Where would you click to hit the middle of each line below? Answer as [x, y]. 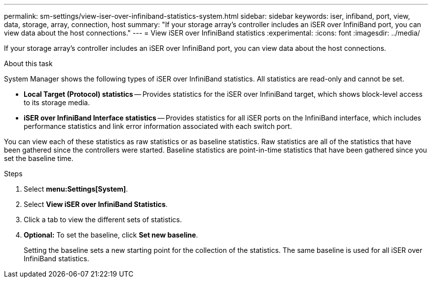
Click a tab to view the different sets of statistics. [103, 220]
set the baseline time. [39, 158]
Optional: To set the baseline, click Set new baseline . [111, 235]
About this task [28, 63]
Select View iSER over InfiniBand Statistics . [96, 204]
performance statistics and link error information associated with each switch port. [158, 126]
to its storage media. [57, 102]
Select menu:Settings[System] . [76, 189]
